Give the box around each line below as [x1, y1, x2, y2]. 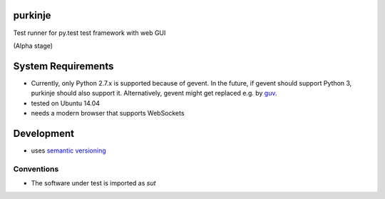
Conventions [13, 164, 59, 174]
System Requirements [13, 60, 114, 72]
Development [13, 127, 75, 139]
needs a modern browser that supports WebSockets [31, 108, 185, 117]
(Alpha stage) [13, 41, 53, 50]
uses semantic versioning [31, 146, 106, 155]
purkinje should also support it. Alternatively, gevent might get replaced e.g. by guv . [31, 89, 277, 98]
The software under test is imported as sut [31, 179, 156, 188]
